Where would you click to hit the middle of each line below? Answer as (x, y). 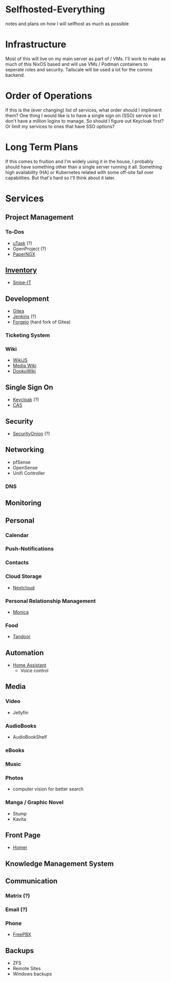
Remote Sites (27, 969)
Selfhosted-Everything (55, 10)
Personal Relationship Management (51, 601)
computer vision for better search (48, 789)
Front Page (23, 835)
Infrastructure (36, 44)
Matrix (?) (18, 896)
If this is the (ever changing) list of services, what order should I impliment (83, 110)
